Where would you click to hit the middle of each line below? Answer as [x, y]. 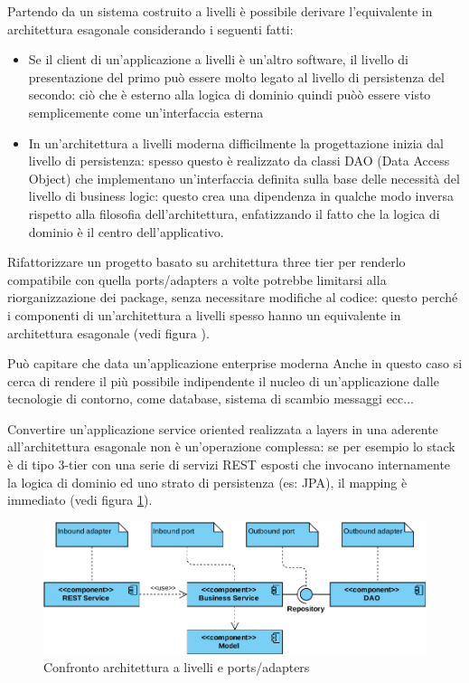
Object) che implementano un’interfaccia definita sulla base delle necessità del [244, 178]
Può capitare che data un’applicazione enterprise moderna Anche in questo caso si [235, 363]
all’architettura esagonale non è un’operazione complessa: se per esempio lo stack [231, 446]
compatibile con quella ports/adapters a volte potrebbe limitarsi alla [197, 279]
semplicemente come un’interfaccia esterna [146, 112]
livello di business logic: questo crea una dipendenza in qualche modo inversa [241, 196]
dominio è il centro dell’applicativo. [126, 231]
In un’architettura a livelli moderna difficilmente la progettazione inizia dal [236, 142]
